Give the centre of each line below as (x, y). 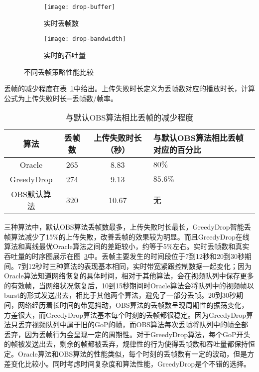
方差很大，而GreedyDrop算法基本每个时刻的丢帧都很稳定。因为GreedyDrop (125, 314)
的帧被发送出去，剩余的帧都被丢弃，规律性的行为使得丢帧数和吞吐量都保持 (126, 344)
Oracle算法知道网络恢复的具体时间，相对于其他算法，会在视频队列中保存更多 (129, 276)
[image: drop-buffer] (80, 7)
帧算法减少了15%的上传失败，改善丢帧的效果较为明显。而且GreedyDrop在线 (127, 236)
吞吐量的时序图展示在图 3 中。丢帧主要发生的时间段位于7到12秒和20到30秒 (124, 256)
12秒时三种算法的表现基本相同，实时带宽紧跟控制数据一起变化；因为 (140, 266)
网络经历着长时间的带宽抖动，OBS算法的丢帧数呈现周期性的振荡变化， (133, 305)
